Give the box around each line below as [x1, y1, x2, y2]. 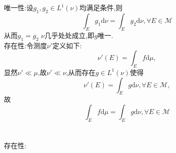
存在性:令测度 [4, 40, 47, 50]
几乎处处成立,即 [44, 30, 94, 40]
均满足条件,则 [79, 2, 123, 13]
